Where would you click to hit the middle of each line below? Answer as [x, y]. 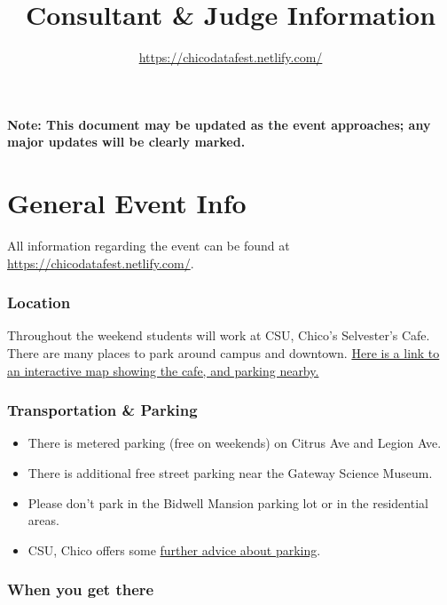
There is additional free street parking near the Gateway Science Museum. [230, 473]
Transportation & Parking [102, 410]
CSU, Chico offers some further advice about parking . [174, 549]
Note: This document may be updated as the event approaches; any [219, 124]
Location [39, 302]
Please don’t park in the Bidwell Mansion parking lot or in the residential [228, 502]
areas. [43, 520]
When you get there [81, 589]
